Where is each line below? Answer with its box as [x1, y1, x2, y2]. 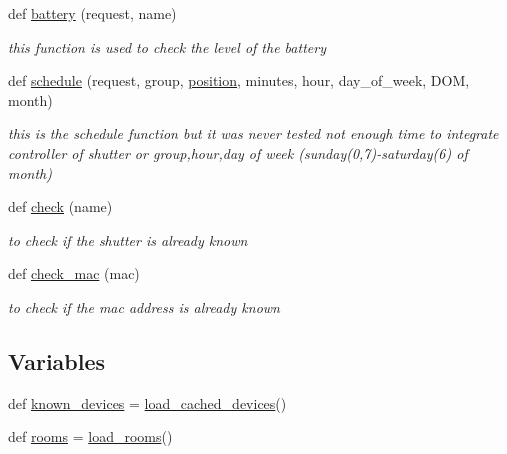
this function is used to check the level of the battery [8, 36, 326, 57]
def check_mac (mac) [8, 263, 140, 284]
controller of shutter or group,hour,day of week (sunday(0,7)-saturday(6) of [8, 142, 468, 163]
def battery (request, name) [8, 3, 177, 23]
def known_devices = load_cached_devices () [8, 392, 287, 413]
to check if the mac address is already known [8, 296, 280, 317]
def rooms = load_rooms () [8, 426, 173, 447]
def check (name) [8, 196, 113, 217]
